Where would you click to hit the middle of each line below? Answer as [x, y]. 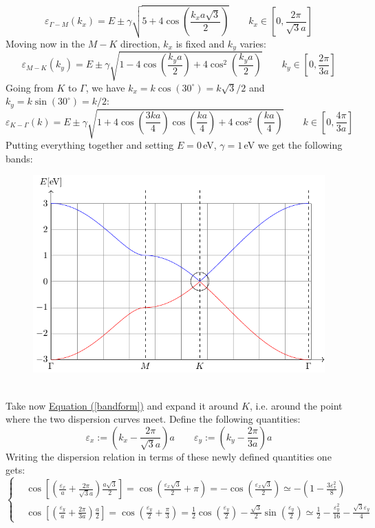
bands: [19, 158]
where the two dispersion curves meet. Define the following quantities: [153, 419]
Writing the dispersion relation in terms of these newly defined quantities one [169, 456]
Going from [30, 87]
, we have [105, 87]
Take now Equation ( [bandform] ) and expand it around [122, 405]
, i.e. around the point [296, 405]
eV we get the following [293, 145]
